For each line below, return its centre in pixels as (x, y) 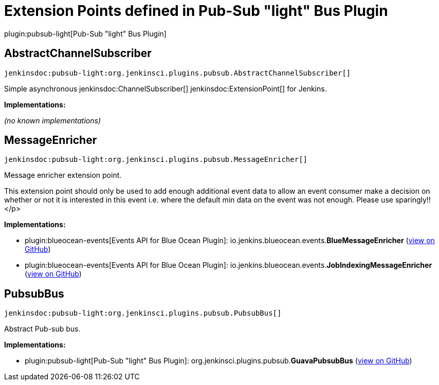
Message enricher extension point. (63, 175)
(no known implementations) (53, 120)
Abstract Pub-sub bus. (42, 329)
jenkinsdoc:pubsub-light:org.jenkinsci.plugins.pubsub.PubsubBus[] (143, 313)
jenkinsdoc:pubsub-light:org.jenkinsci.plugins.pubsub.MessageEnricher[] (156, 160)
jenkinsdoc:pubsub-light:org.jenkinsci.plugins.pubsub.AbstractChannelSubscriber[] (178, 73)
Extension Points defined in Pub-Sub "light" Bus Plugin (196, 11)
